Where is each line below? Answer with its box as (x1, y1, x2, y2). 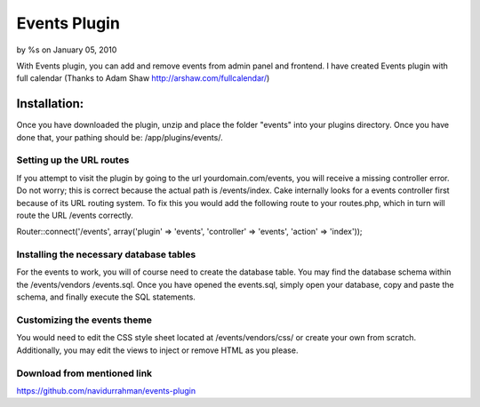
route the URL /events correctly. (16, 210, 133, 220)
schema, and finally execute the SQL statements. (16, 291, 196, 302)
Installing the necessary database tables (16, 249, 196, 261)
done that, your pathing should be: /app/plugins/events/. (16, 132, 223, 142)
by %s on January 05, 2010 (16, 44, 117, 55)
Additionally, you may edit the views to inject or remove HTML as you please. (16, 345, 299, 355)
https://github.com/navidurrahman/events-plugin (16, 385, 196, 395)
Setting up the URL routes (16, 154, 130, 166)
